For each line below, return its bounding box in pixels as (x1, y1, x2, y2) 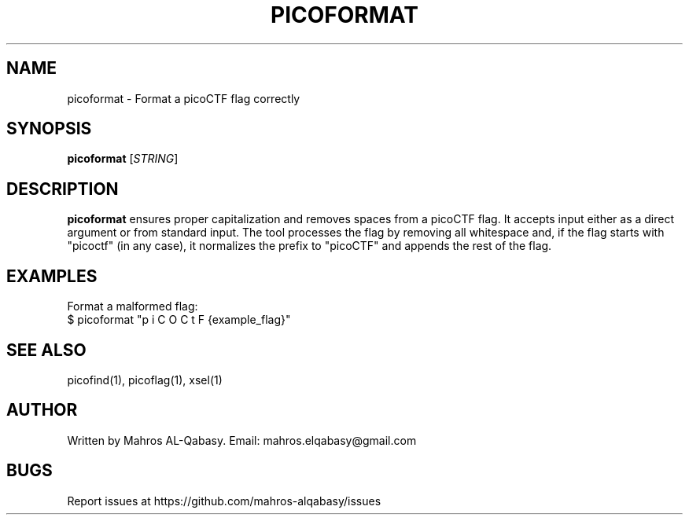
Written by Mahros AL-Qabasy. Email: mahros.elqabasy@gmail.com (67, 433, 417, 447)
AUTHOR (6, 400, 78, 420)
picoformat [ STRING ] (67, 152, 179, 166)
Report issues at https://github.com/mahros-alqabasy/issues (67, 493, 381, 508)
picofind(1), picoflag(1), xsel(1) (67, 372, 223, 387)
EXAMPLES (6, 266, 98, 286)
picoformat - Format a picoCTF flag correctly (67, 91, 300, 105)
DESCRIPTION (6, 178, 119, 199)
